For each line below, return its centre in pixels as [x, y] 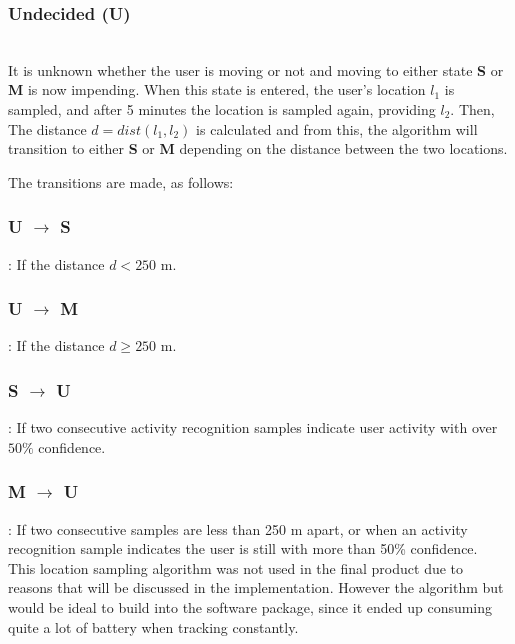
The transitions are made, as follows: [121, 181]
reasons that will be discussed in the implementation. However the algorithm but [256, 587]
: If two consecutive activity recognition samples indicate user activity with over [253, 427]
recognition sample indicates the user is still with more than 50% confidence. [243, 548]
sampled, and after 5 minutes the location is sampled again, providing [222, 109]
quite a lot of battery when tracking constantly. [153, 626]
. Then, [472, 109]
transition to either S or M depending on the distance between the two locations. [258, 148]
